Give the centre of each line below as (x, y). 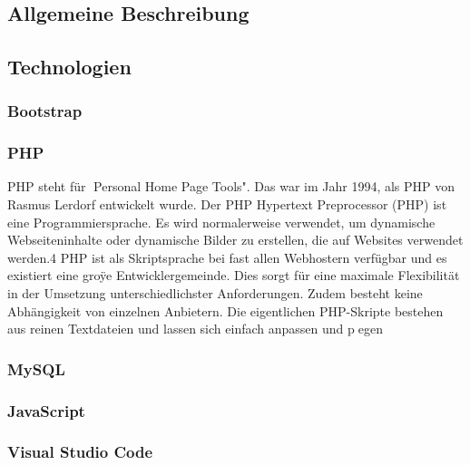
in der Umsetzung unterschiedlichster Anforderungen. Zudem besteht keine (215, 292)
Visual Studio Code (80, 452)
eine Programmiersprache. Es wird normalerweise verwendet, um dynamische (221, 222)
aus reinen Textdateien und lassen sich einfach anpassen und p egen (195, 329)
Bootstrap (45, 111)
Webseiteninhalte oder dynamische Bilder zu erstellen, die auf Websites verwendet (235, 240)
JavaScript (46, 410)
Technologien (69, 66)
